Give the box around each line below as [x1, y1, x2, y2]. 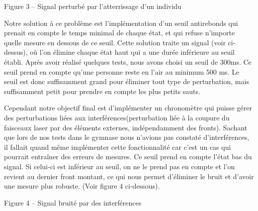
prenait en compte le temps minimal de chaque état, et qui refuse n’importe [4, 27, 235, 38]
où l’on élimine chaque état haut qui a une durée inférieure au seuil [30, 47, 235, 57]
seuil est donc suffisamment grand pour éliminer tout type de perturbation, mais [4, 76, 249, 87]
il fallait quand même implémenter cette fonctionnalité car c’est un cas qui [4, 141, 231, 152]
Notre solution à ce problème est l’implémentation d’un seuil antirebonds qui [4, 17, 238, 28]
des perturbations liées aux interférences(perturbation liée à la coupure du [4, 112, 230, 122]
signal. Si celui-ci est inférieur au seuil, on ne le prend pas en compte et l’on [4, 161, 235, 171]
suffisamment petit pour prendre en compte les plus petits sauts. [4, 86, 200, 96]
